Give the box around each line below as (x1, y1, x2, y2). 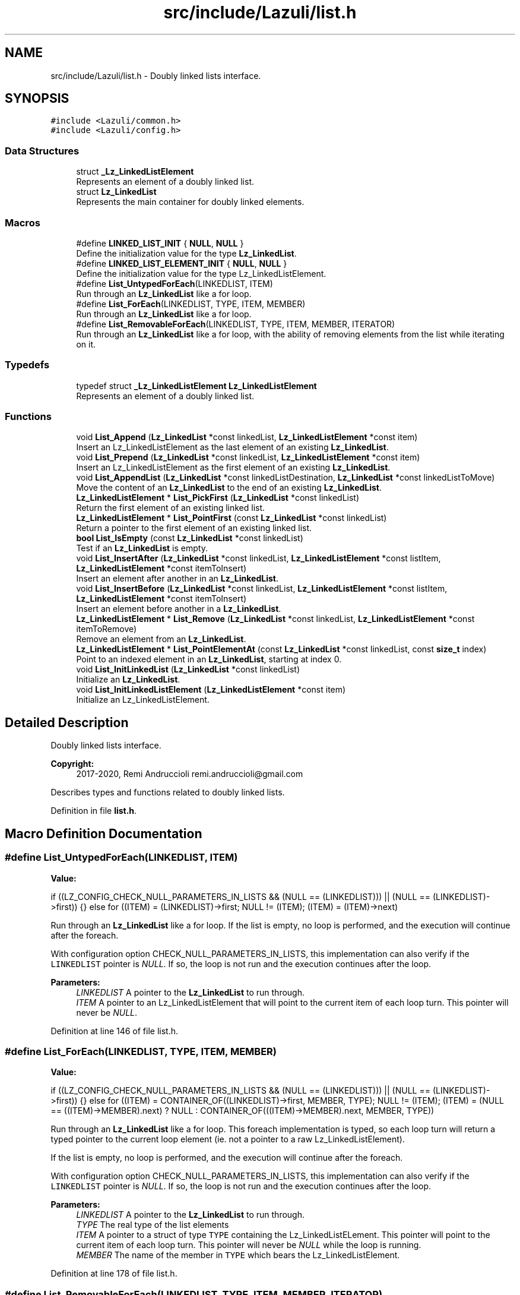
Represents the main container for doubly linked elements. (76, 197, 305, 207)
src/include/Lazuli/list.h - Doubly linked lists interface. (50, 70, 261, 81)
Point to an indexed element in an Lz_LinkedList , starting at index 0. (76, 654, 342, 665)
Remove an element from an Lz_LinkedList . (76, 634, 246, 645)
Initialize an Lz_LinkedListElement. (76, 694, 210, 705)
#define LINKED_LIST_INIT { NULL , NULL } (76, 238, 244, 248)
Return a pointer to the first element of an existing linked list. (76, 523, 312, 533)
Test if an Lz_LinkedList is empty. (76, 543, 208, 554)
